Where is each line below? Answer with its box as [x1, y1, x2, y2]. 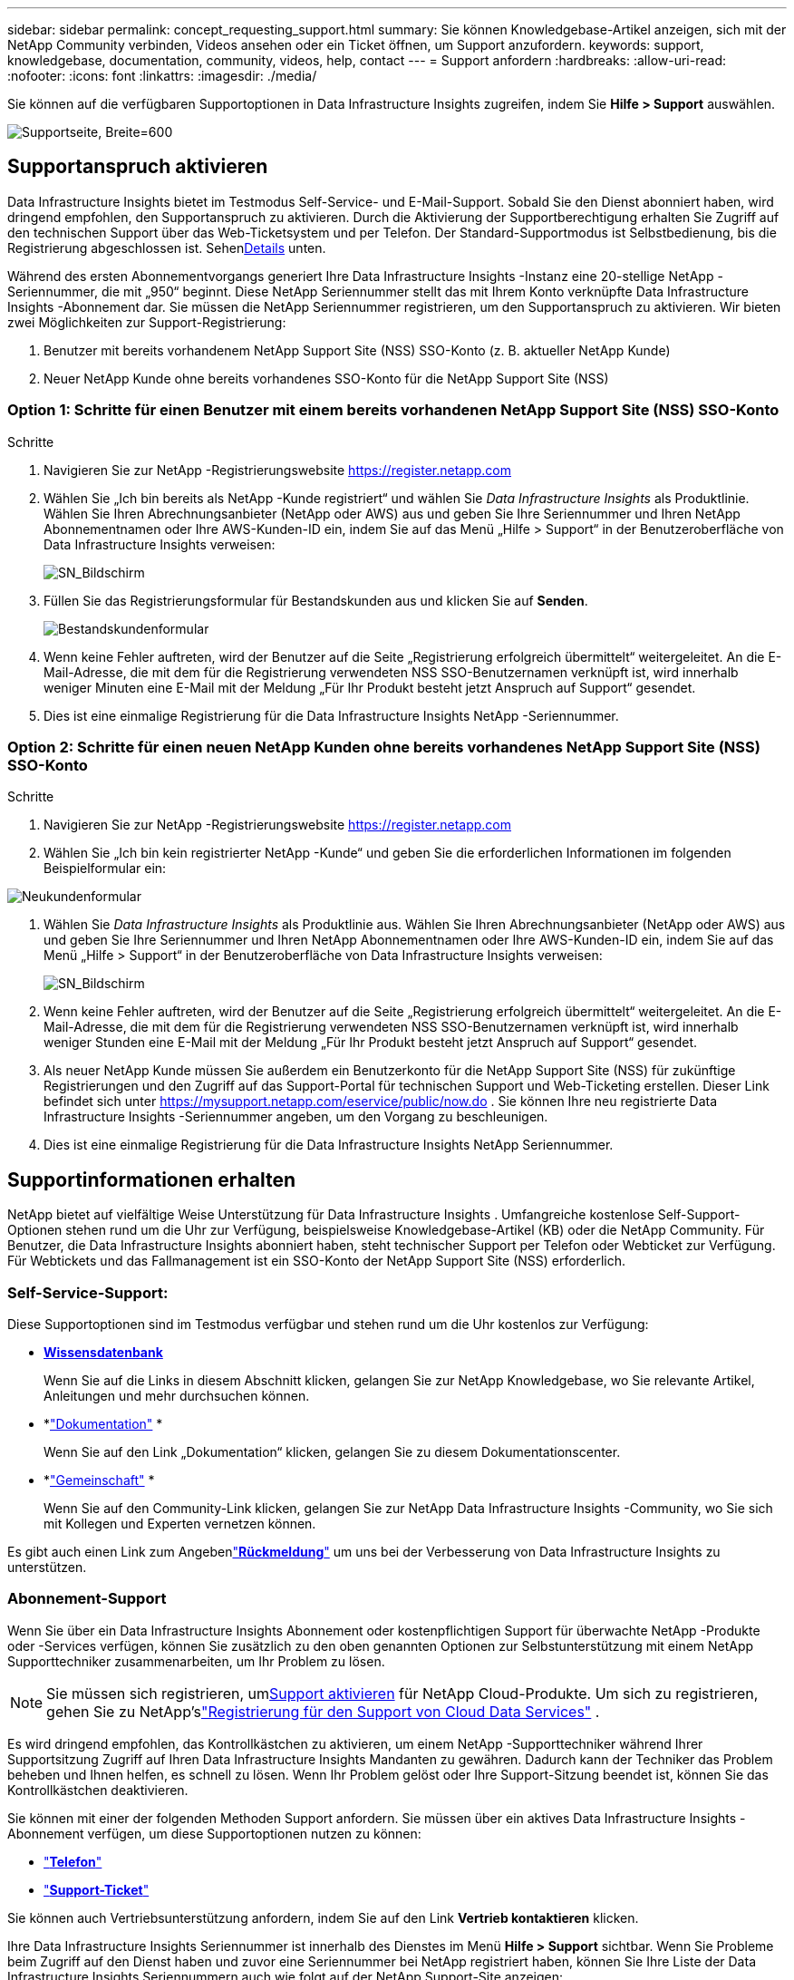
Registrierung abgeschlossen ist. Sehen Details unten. [7, 239, 326, 256]
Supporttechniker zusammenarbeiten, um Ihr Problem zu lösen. [7, 1653, 385, 1669]
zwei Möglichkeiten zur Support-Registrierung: [7, 314, 286, 330]
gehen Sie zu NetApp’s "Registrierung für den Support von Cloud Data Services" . [46, 1702, 600, 1721]
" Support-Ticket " [44, 1881, 150, 1897]
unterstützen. [7, 1558, 87, 1575]
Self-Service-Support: [7, 1283, 169, 1302]
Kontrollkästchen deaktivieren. [7, 1781, 189, 1798]
